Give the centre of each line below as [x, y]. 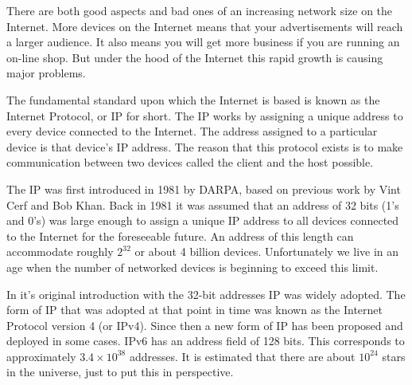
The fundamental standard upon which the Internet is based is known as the [193, 99]
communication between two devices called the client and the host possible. [190, 162]
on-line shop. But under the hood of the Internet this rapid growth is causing [195, 57]
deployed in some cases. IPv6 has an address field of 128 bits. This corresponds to [206, 341]
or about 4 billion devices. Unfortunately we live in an [267, 251]
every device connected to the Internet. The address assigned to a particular [192, 131]
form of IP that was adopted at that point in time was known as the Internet [194, 310]
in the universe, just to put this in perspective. [120, 372]
